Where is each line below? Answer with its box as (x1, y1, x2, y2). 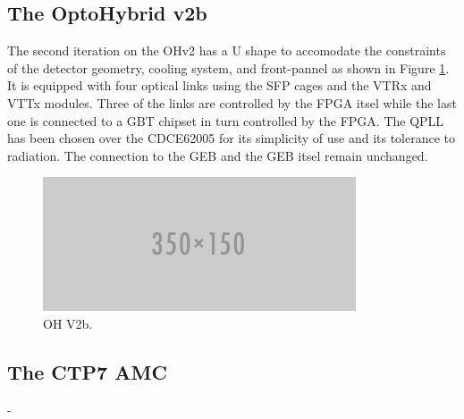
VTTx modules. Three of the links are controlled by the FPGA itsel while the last (7, 93, 457, 112)
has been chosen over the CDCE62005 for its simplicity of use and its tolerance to (7, 129, 456, 147)
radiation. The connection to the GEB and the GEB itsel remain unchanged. (7, 146, 428, 164)
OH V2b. (43, 314, 93, 332)
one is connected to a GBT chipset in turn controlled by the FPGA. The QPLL (7, 111, 444, 130)
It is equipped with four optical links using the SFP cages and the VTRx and (7, 76, 432, 95)
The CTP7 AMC (7, 357, 167, 385)
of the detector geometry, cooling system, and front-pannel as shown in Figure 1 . (7, 58, 450, 77)
